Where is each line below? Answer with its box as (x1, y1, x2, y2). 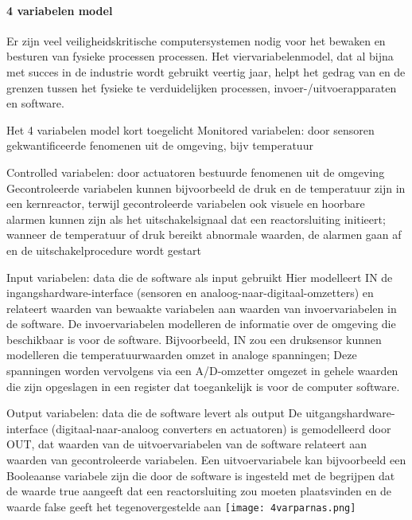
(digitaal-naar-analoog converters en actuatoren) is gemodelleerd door (51, 420, 391, 436)
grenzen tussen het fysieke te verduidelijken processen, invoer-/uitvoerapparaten (6, 79, 397, 96)
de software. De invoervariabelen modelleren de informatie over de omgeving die (6, 315, 396, 332)
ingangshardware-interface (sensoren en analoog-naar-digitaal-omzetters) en (6, 284, 374, 301)
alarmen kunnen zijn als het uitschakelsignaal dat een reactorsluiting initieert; (6, 210, 386, 227)
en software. (6, 95, 64, 111)
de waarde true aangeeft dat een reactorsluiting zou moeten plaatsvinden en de (6, 483, 392, 499)
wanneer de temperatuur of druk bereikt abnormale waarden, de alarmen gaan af (6, 226, 402, 243)
